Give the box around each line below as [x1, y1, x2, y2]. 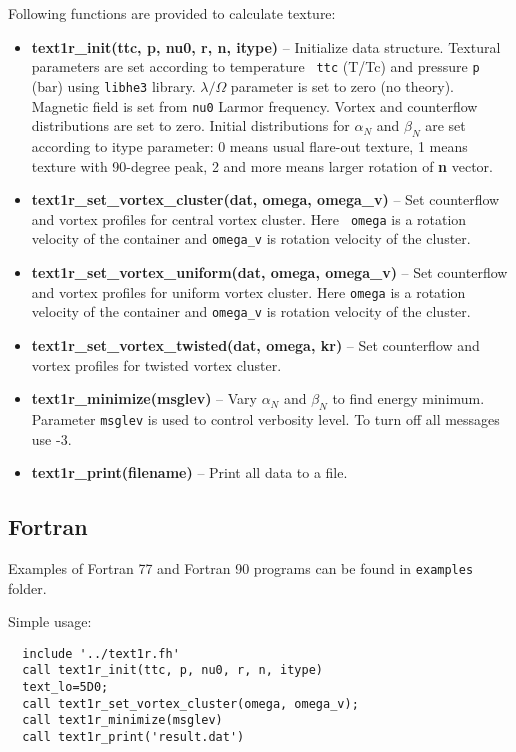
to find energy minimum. [332, 388, 485, 409]
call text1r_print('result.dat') [22, 730, 245, 745]
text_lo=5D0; [22, 680, 109, 695]
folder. [8, 577, 47, 598]
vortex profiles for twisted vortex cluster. [31, 354, 282, 375]
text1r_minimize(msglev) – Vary [31, 388, 257, 409]
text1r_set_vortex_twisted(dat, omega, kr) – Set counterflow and [31, 334, 480, 355]
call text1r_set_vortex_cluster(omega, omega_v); [22, 696, 359, 711]
